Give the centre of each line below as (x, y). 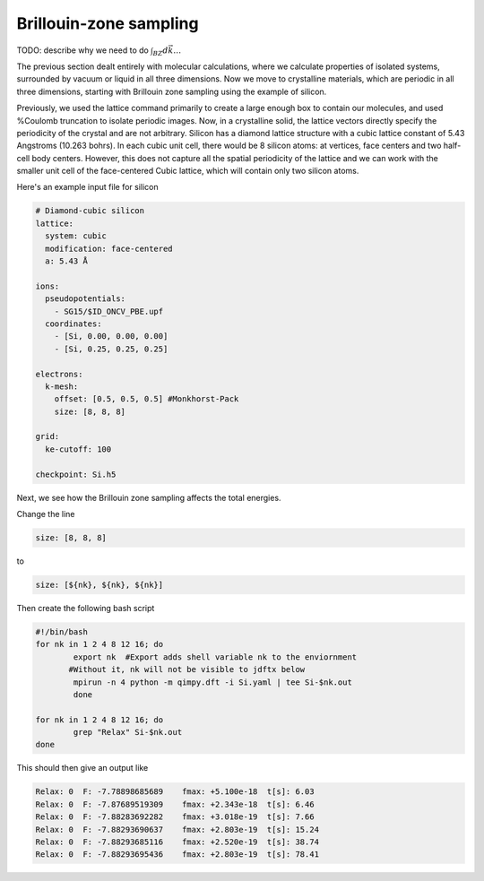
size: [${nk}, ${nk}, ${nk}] (99, 584)
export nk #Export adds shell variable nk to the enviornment (215, 657)
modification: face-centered (109, 248)
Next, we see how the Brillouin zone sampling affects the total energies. (149, 497)
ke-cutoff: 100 (78, 449)
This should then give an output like (82, 768)
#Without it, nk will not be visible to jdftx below (187, 669)
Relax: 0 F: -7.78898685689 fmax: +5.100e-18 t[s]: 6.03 (175, 792)
